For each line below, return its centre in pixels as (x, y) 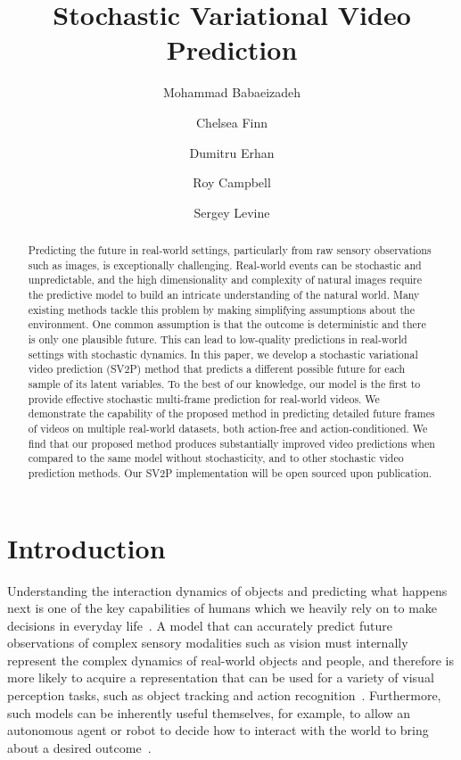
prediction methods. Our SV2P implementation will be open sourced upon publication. (230, 472)
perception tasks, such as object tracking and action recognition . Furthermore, (224, 695)
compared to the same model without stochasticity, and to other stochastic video (216, 458)
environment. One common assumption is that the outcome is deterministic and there (227, 324)
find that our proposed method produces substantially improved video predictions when (231, 443)
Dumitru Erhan (232, 152)
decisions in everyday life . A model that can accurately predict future (200, 625)
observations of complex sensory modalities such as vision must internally (208, 643)
